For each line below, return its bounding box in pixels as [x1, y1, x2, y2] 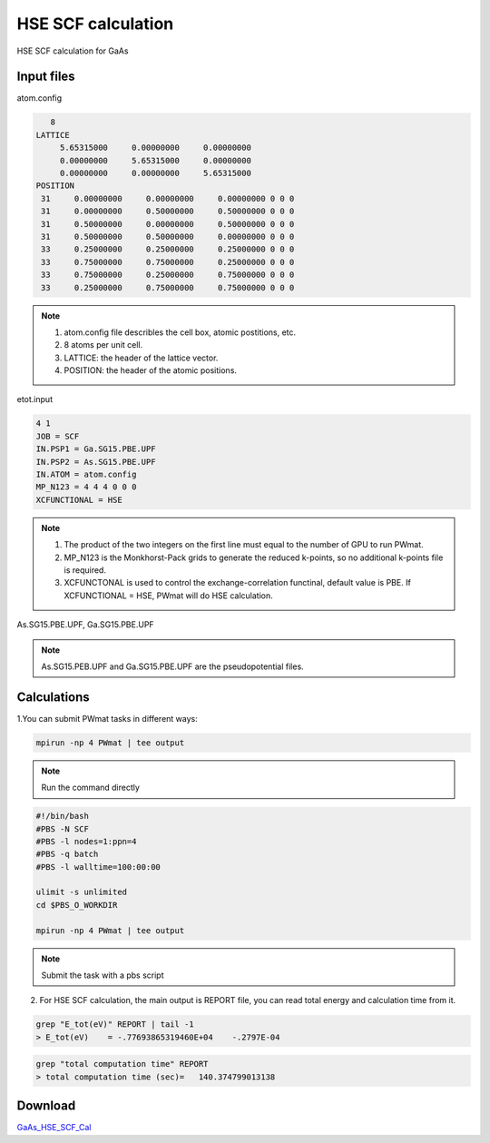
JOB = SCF [35, 431, 80, 441]
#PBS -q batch [35, 849, 99, 860]
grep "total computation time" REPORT [35, 1059, 209, 1069]
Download [16, 1099, 76, 1114]
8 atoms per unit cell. [64, 340, 143, 350]
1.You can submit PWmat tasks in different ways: [16, 713, 199, 724]
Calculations [16, 689, 90, 705]
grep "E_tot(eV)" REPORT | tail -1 [35, 1020, 194, 1030]
